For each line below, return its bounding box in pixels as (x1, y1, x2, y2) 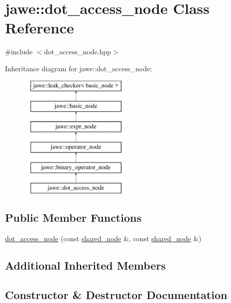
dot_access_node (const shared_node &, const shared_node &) (5, 233, 202, 244)
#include (5, 46, 33, 57)
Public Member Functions (5, 210, 141, 225)
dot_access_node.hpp (44, 46, 111, 57)
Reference (5, 17, 74, 38)
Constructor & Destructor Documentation (5, 287, 228, 302)
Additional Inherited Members (5, 258, 166, 273)
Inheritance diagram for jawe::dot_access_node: (5, 63, 152, 73)
